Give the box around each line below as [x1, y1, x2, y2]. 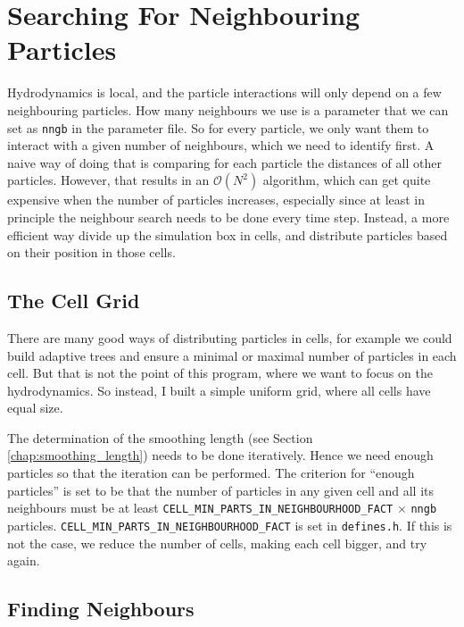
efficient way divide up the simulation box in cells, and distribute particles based [7, 225, 448, 244]
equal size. [7, 398, 63, 417]
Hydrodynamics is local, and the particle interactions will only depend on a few [7, 83, 442, 102]
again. [7, 551, 40, 570]
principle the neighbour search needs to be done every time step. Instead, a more [7, 207, 450, 226]
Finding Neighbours [7, 595, 195, 623]
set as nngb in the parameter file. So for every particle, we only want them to [7, 118, 429, 137]
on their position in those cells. [7, 243, 176, 262]
